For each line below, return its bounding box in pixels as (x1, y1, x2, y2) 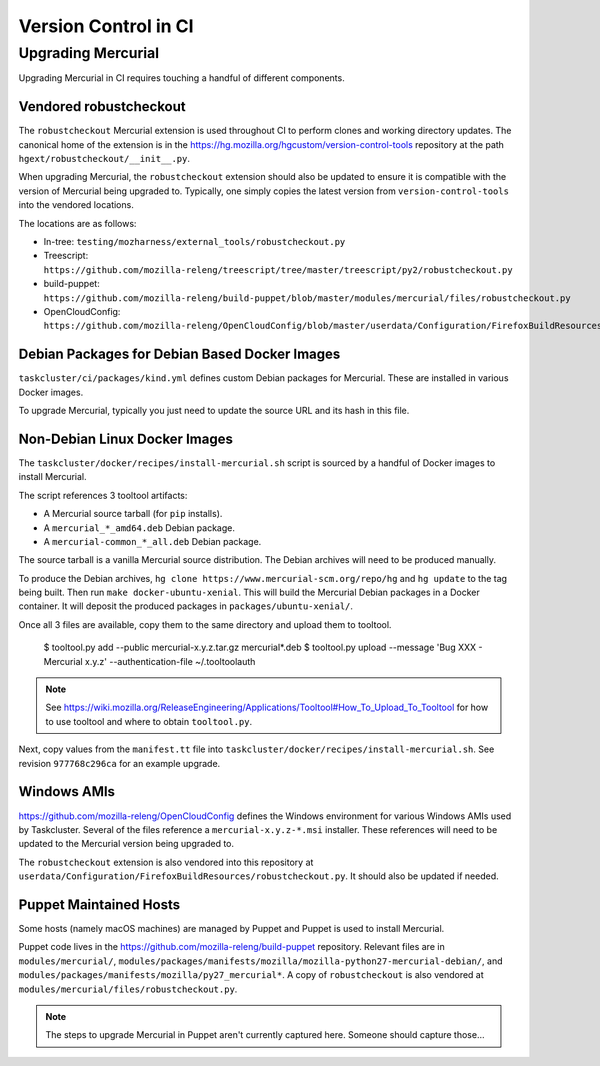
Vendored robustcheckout (18, 98, 186, 115)
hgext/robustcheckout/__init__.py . (18, 153, 190, 165)
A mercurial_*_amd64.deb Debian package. (43, 521, 235, 534)
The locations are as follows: (18, 217, 137, 229)
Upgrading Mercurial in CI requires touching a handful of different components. (18, 72, 345, 84)
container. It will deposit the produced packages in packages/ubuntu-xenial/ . (18, 600, 354, 612)
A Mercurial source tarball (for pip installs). (43, 508, 223, 520)
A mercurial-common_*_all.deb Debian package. (43, 535, 262, 547)
